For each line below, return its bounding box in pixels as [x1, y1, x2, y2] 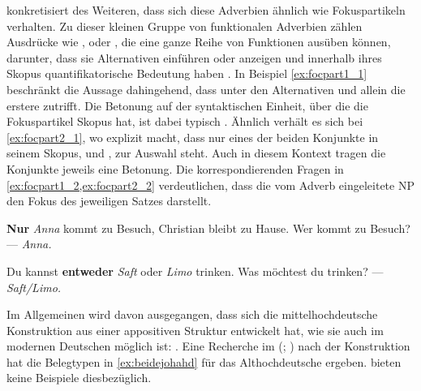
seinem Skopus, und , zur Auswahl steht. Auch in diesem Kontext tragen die [6, 144, 386, 161]
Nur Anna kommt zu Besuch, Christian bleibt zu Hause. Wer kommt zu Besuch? [6, 219, 410, 236]
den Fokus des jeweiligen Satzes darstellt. [6, 192, 212, 209]
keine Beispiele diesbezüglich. [6, 369, 152, 386]
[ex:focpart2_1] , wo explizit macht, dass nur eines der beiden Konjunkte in [6, 128, 379, 145]
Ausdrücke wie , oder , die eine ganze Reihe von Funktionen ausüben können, [6, 33, 391, 50]
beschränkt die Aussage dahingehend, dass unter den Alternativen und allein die [6, 80, 406, 97]
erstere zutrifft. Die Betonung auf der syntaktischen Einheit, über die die [6, 97, 368, 114]
